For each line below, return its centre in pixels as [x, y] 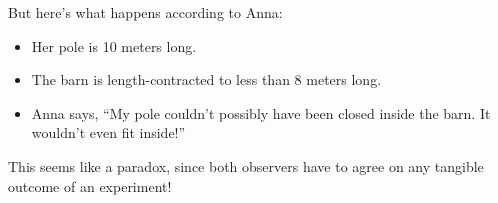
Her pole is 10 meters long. [114, 45]
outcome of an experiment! [90, 185]
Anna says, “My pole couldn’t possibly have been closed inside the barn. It [261, 112]
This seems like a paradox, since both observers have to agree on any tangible [246, 165]
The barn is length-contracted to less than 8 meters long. [206, 79]
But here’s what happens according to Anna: [145, 12]
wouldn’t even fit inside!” [108, 132]
